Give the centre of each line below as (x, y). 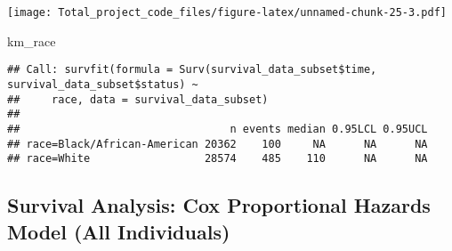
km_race (32, 40)
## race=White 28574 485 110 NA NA (218, 159)
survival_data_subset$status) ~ (103, 84)
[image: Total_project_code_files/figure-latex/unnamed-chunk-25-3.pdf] (227, 12)
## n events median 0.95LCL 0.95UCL (218, 129)
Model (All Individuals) (119, 231)
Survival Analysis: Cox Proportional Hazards (219, 205)
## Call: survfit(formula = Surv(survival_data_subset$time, (192, 70)
